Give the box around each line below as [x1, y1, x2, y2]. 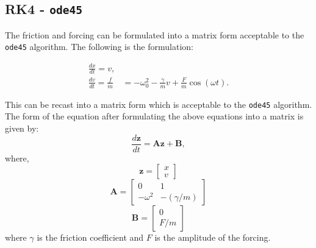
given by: [5, 122, 39, 135]
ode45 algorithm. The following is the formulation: [5, 40, 193, 53]
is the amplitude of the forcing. [154, 231, 271, 244]
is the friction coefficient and [37, 231, 144, 244]
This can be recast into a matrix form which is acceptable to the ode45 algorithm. [5, 97, 312, 110]
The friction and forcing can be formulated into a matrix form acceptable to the [5, 28, 304, 41]
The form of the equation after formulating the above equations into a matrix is [5, 110, 304, 122]
